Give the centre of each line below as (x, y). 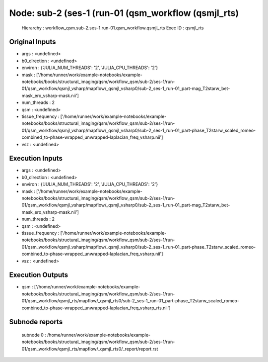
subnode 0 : (34, 335)
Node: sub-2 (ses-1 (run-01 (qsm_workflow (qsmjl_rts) (124, 13)
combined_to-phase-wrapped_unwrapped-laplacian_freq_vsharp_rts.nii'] (96, 308)
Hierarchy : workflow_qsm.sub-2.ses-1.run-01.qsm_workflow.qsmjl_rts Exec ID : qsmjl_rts (113, 28)
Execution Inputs (36, 158)
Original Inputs (33, 42)
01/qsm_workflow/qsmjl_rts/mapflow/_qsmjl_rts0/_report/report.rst (90, 349)
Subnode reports (36, 322)
